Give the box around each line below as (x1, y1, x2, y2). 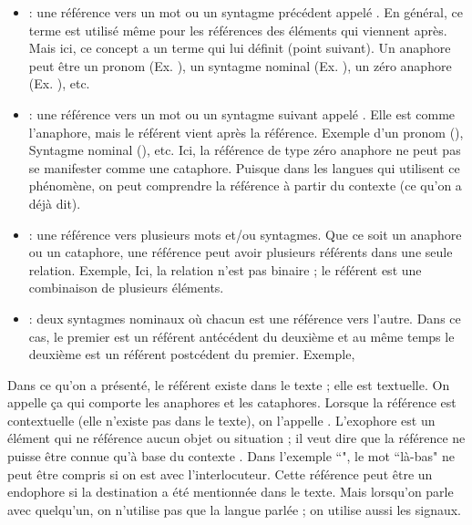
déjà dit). (28, 193, 81, 212)
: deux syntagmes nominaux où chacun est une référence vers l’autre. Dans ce (28, 308, 461, 327)
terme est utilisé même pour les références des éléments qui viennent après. (28, 20, 447, 39)
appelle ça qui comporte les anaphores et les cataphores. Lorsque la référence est (7, 393, 457, 412)
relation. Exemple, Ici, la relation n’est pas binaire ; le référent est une (28, 260, 422, 279)
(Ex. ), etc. (28, 74, 90, 93)
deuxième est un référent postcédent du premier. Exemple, (28, 345, 355, 364)
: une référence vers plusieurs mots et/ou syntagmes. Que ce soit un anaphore (28, 224, 462, 243)
